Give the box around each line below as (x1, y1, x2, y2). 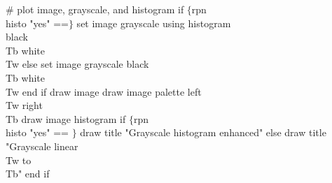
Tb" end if (6, 166, 50, 181)
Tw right (6, 98, 43, 112)
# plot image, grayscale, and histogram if (6, 2, 184, 16)
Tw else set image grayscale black (6, 57, 149, 71)
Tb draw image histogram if (6, 111, 126, 126)
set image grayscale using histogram (76, 15, 231, 30)
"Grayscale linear (6, 138, 78, 153)
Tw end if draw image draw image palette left (6, 84, 202, 98)
